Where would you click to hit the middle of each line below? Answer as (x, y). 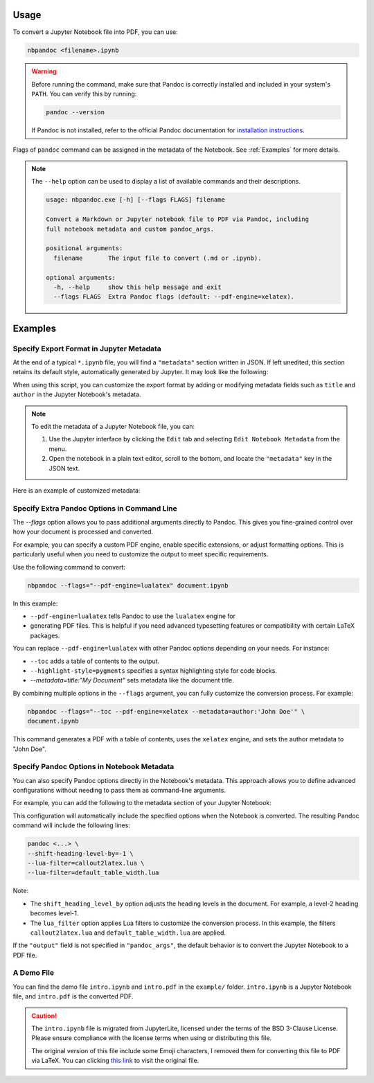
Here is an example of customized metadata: (77, 490)
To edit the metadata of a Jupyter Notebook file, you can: (113, 426)
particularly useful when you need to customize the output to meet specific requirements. (141, 554)
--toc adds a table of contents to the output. (95, 661)
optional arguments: (81, 278)
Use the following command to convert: (69, 567)
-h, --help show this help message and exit (137, 287)
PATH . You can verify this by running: (84, 94)
